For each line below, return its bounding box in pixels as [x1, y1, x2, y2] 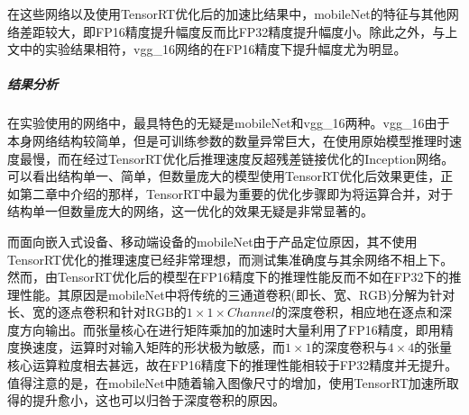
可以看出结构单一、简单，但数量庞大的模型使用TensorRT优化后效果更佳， [7, 167, 441, 185]
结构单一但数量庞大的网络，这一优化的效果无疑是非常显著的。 [7, 202, 373, 221]
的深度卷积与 [311, 338, 388, 356]
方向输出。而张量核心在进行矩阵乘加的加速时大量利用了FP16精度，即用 [19, 320, 441, 338]
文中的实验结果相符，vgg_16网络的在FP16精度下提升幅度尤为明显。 [7, 40, 407, 59]
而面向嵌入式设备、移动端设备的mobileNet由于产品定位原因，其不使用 [7, 231, 418, 250]
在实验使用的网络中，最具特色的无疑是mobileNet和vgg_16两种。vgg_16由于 [7, 113, 450, 132]
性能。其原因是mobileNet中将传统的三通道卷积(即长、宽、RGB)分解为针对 [19, 284, 455, 303]
